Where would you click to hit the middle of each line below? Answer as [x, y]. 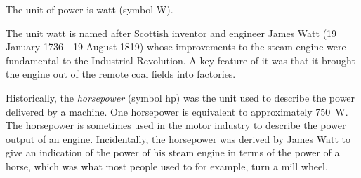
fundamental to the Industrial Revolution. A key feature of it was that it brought [180, 60]
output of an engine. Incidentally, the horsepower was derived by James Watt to [178, 138]
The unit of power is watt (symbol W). [90, 9]
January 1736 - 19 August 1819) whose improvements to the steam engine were [176, 47]
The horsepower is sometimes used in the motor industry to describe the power [176, 125]
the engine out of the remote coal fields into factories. [121, 74]
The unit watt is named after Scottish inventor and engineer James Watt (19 [171, 33]
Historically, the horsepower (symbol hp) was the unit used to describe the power [180, 97]
